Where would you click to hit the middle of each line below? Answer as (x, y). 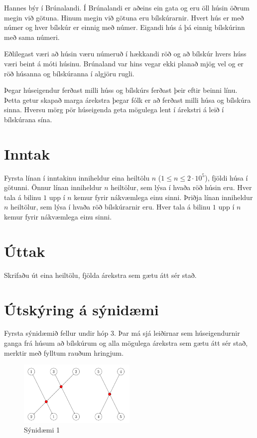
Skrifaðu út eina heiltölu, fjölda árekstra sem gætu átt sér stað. (100, 275)
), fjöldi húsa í (226, 177)
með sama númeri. (32, 37)
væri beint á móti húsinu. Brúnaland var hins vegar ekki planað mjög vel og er (124, 63)
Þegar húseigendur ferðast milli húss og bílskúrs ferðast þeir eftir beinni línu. (121, 90)
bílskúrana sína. (28, 119)
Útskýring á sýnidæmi (81, 309)
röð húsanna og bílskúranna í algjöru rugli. (69, 73)
